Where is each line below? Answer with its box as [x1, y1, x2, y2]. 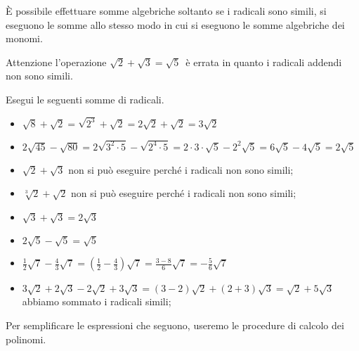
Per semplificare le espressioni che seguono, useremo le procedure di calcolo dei [6, 317, 344, 332]
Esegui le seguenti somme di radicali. [6, 91, 164, 106]
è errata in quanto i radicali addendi [185, 54, 342, 69]
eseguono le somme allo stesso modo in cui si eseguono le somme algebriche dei [6, 17, 345, 32]
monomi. [6, 31, 43, 46]
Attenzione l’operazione [6, 54, 107, 69]
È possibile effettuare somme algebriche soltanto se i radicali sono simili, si [6, 4, 327, 18]
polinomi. [6, 331, 46, 346]
